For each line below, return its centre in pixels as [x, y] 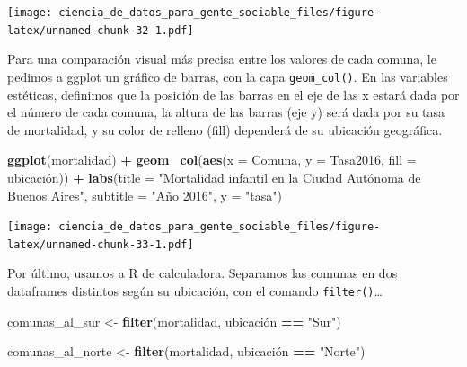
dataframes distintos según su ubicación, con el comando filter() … [195, 291]
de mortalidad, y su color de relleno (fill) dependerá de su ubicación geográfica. [225, 129]
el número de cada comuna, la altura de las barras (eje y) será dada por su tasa [226, 112]
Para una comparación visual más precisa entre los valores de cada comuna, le [222, 59]
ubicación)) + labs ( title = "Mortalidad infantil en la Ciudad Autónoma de [214, 177]
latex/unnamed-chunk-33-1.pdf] [101, 244]
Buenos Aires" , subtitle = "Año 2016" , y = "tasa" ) [145, 195]
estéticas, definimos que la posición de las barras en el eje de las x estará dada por [233, 94]
